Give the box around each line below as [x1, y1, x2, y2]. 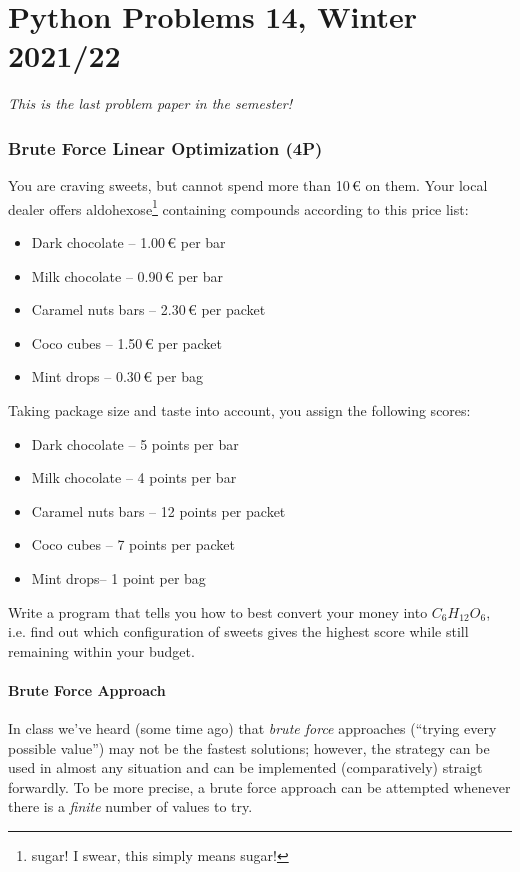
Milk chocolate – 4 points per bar [31, 467, 237, 488]
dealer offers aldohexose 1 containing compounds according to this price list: [8, 195, 469, 219]
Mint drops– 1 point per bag [31, 567, 206, 588]
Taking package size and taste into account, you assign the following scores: [8, 399, 471, 420]
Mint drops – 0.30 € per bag [31, 366, 203, 387]
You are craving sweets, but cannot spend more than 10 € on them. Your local [8, 175, 488, 196]
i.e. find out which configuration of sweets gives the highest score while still [8, 621, 469, 642]
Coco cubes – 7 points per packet [31, 534, 235, 555]
